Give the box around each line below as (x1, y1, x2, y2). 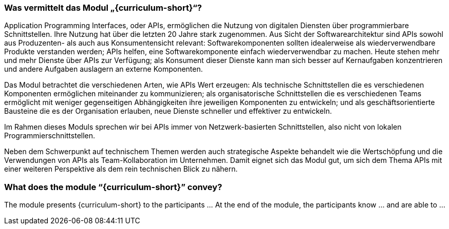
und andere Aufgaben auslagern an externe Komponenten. (4, 65, 203, 74)
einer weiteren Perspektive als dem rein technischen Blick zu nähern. (4, 164, 238, 174)
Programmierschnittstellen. (4, 131, 96, 140)
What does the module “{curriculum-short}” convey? (4, 181, 222, 192)
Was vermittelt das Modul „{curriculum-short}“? (4, 3, 202, 13)
